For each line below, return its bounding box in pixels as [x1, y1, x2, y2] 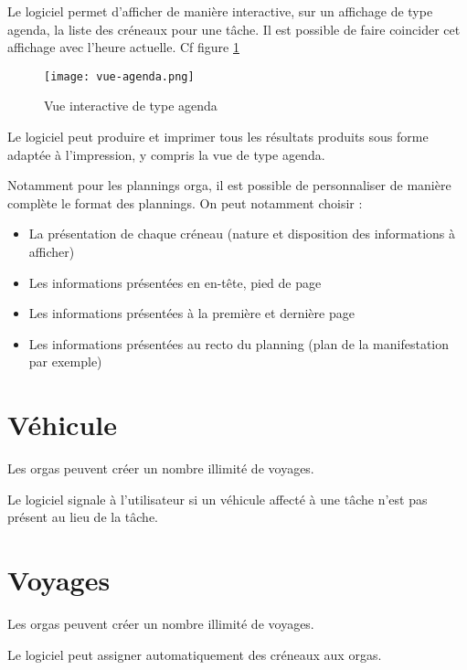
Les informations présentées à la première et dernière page [28, 303, 355, 323]
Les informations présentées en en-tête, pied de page [28, 272, 322, 292]
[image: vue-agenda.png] [44, 69, 195, 83]
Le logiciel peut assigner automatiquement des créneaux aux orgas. [7, 644, 382, 664]
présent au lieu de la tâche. [7, 507, 158, 526]
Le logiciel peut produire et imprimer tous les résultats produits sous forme [7, 127, 429, 146]
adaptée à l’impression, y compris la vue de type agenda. [7, 144, 325, 164]
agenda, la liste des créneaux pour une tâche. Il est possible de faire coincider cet [7, 19, 461, 38]
